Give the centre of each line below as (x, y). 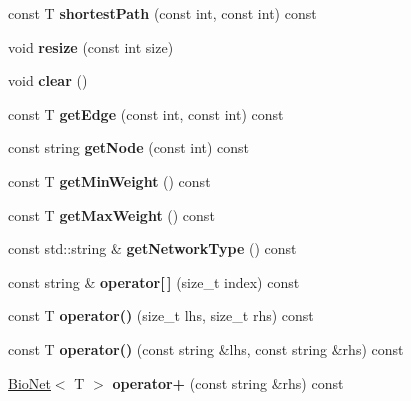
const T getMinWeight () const (109, 180)
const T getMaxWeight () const (111, 214)
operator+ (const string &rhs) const (228, 382)
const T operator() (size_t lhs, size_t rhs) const (161, 315)
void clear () (48, 80)
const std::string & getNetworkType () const (152, 248)
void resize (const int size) (91, 46)
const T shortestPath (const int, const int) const (162, 13)
